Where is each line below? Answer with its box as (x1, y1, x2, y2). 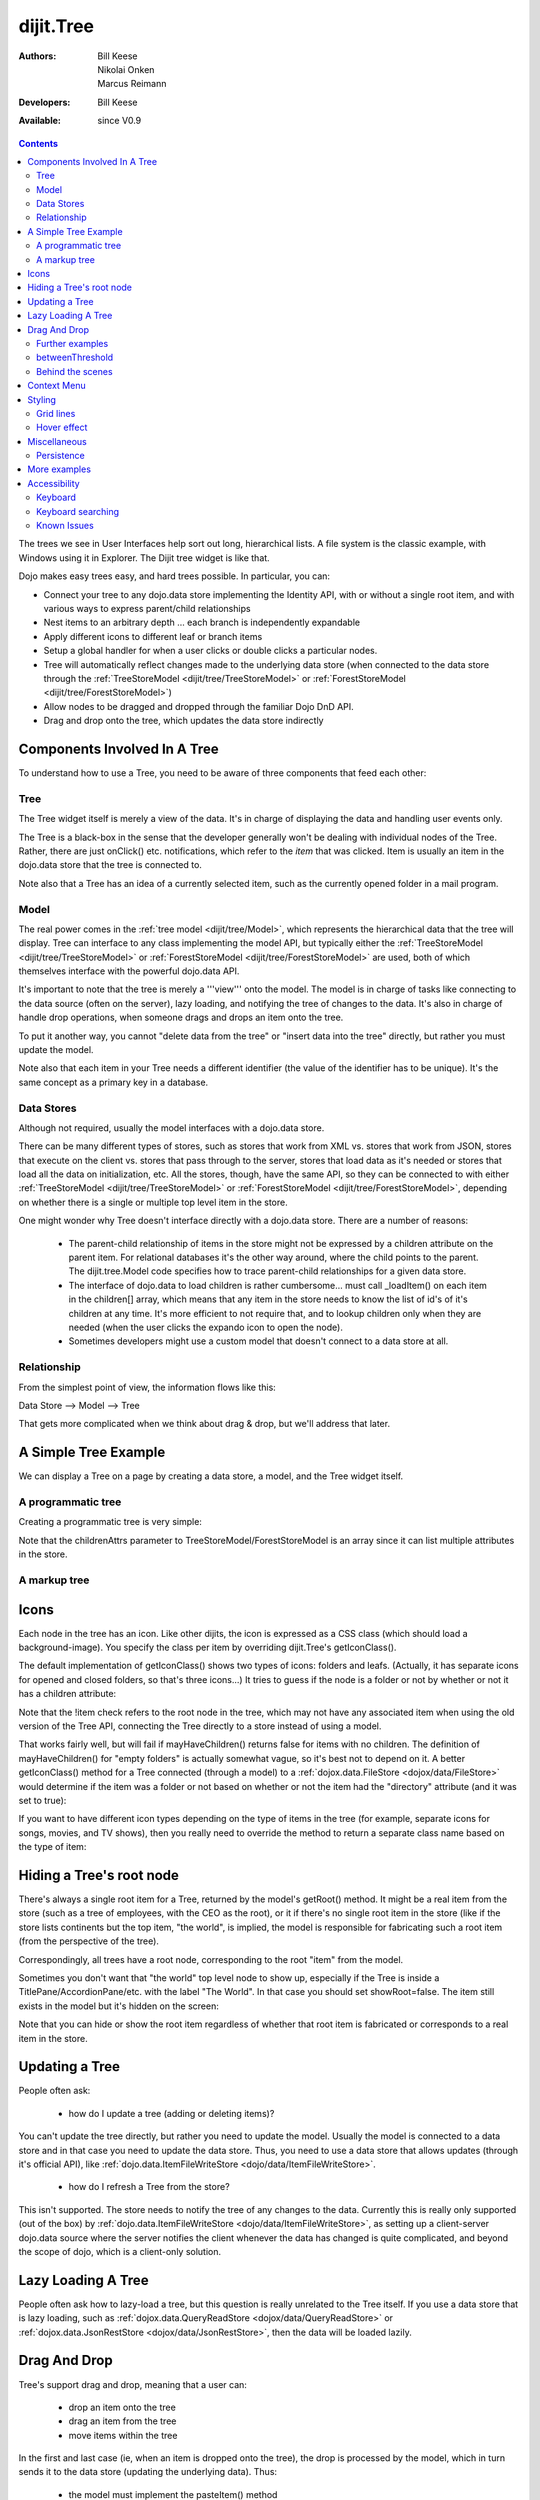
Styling (27, 393, 57, 405)
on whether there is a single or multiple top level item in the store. (18, 1196, 289, 1208)
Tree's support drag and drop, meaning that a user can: (18, 2378, 247, 2390)
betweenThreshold (36, 351, 114, 364)
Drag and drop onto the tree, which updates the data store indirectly (43, 715, 324, 727)
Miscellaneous (27, 435, 87, 447)
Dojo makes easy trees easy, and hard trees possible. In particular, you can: (18, 570, 330, 582)
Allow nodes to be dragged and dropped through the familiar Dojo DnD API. (43, 700, 354, 712)
